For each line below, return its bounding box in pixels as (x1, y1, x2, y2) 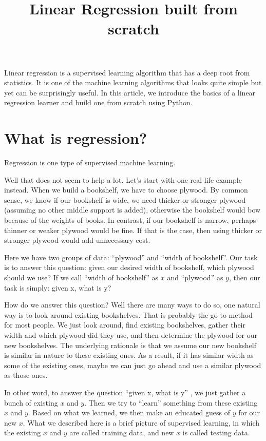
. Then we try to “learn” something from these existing (84, 397, 258, 408)
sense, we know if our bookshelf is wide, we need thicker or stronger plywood (4, 194, 246, 205)
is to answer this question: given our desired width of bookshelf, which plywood (4, 262, 254, 273)
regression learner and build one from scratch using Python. (4, 97, 193, 108)
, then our (229, 272, 260, 282)
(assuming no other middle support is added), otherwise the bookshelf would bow (4, 204, 261, 215)
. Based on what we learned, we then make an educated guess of (28, 407, 230, 418)
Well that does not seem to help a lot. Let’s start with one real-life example (4, 174, 242, 185)
